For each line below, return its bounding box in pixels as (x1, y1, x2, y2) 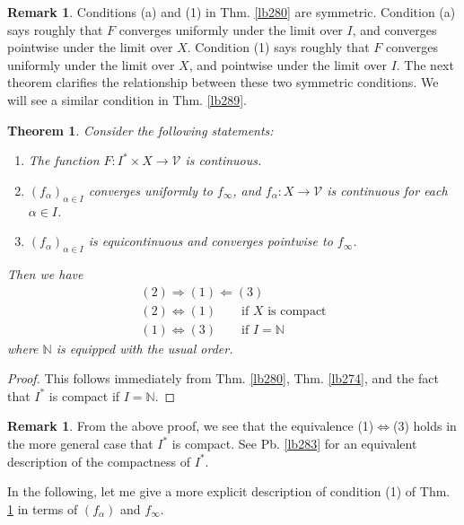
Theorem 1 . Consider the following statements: (7, 120, 274, 139)
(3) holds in (393, 416, 457, 435)
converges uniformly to (88, 180, 213, 199)
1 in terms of (7, 499, 78, 518)
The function (28, 151, 100, 170)
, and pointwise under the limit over (188, 55, 387, 74)
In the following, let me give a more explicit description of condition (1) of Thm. (7, 482, 451, 501)
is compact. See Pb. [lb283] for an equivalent (171, 434, 417, 452)
